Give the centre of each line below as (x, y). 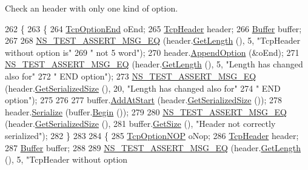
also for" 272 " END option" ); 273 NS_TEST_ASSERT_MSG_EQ (131, 76)
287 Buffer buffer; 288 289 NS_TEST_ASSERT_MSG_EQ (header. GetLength (153, 147)
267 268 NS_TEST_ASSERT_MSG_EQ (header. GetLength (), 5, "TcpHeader (153, 40)
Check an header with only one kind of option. (92, 8)
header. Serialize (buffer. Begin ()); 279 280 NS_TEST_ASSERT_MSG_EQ (146, 111)
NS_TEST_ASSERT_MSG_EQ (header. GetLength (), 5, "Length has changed (154, 64)
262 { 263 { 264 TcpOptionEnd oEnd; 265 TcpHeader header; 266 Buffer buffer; (153, 28)
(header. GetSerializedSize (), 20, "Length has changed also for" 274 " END (143, 88)
